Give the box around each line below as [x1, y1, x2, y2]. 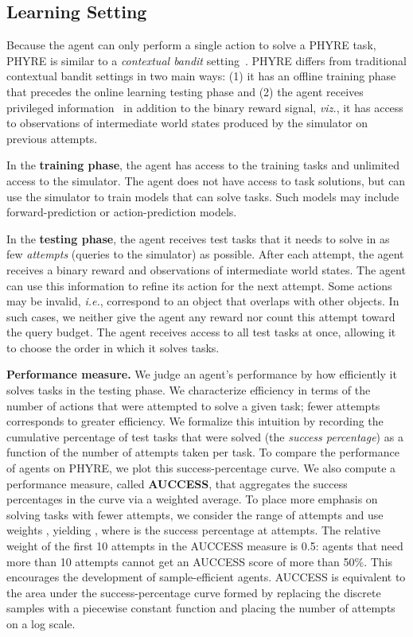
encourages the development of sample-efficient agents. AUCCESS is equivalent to [6, 569, 406, 585]
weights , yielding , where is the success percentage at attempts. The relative [6, 522, 380, 538]
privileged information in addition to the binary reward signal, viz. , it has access [6, 99, 403, 115]
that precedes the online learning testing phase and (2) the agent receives [6, 83, 364, 99]
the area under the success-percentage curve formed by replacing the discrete [6, 584, 381, 600]
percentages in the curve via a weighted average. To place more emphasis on [6, 491, 378, 507]
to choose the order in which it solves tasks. [6, 339, 220, 355]
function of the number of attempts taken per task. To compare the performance [6, 444, 399, 460]
